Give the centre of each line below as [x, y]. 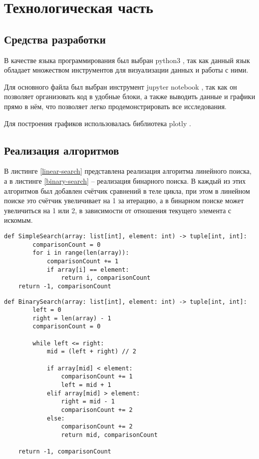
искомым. [18, 220]
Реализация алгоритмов [62, 150]
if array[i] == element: [88, 270]
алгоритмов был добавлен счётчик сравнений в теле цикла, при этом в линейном [127, 190]
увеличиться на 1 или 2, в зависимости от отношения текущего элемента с [118, 210]
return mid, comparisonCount [109, 435]
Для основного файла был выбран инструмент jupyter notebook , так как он [121, 86]
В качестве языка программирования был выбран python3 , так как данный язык [127, 60]
